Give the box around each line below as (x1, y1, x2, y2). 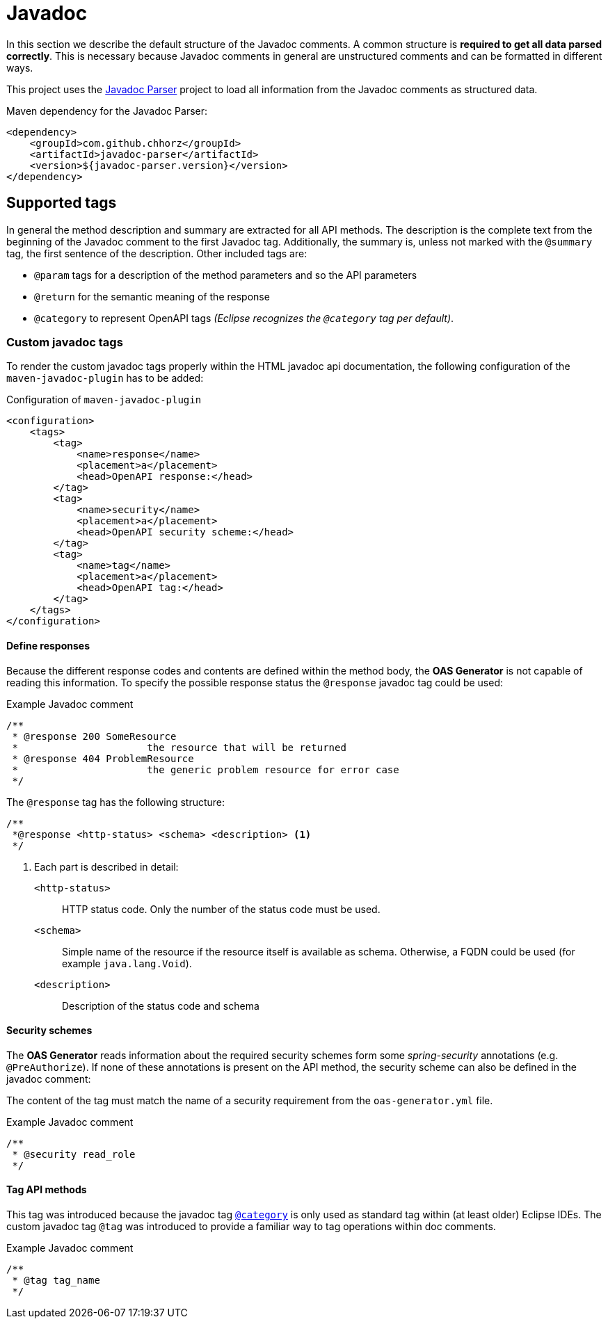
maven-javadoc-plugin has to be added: (6, 372, 204, 385)
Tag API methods (6, 1184, 87, 1196)
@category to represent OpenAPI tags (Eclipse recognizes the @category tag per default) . (34, 312, 454, 324)
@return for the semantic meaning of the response (34, 290, 270, 302)
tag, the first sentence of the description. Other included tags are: (6, 247, 307, 259)
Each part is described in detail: (34, 860, 179, 873)
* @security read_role (12, 1148, 136, 1160)
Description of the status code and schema (62, 999, 259, 1012)
